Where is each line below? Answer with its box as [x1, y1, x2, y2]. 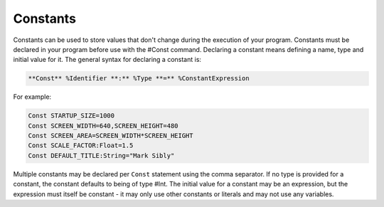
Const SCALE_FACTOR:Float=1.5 [28, 142, 134, 149]
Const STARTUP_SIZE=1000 [28, 112, 115, 120]
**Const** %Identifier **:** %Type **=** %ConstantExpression [28, 75, 250, 83]
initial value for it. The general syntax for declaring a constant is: [13, 55, 202, 64]
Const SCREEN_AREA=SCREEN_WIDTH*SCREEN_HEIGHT [28, 132, 193, 140]
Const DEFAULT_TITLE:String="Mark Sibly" [28, 152, 175, 159]
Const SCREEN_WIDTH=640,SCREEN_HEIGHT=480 [28, 122, 178, 129]
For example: [13, 92, 52, 101]
